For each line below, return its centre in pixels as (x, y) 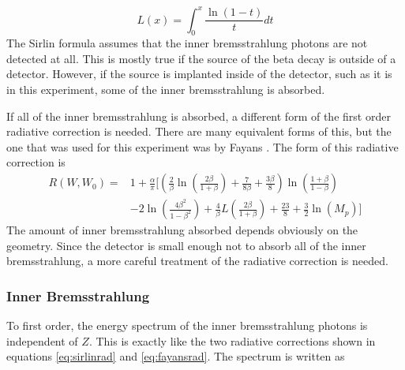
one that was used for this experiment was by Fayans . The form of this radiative (202, 146)
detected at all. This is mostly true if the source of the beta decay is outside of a (201, 58)
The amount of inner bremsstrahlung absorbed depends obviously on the (182, 230)
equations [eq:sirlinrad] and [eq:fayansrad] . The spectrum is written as (176, 356)
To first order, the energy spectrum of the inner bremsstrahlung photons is (187, 325)
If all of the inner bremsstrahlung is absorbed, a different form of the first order (199, 116)
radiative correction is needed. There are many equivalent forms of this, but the (199, 131)
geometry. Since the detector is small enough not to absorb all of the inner (186, 245)
